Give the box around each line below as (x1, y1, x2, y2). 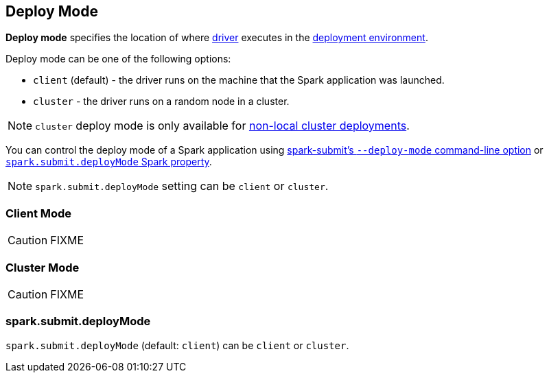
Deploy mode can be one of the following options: (5, 53, 231, 65)
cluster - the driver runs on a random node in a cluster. (33, 95, 290, 108)
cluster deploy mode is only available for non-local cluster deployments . (35, 119, 410, 133)
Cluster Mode (5, 260, 80, 274)
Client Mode (5, 206, 72, 220)
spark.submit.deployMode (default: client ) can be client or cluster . (5, 339, 349, 351)
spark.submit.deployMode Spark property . (5, 156, 212, 168)
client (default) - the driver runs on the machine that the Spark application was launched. (33, 74, 445, 86)
